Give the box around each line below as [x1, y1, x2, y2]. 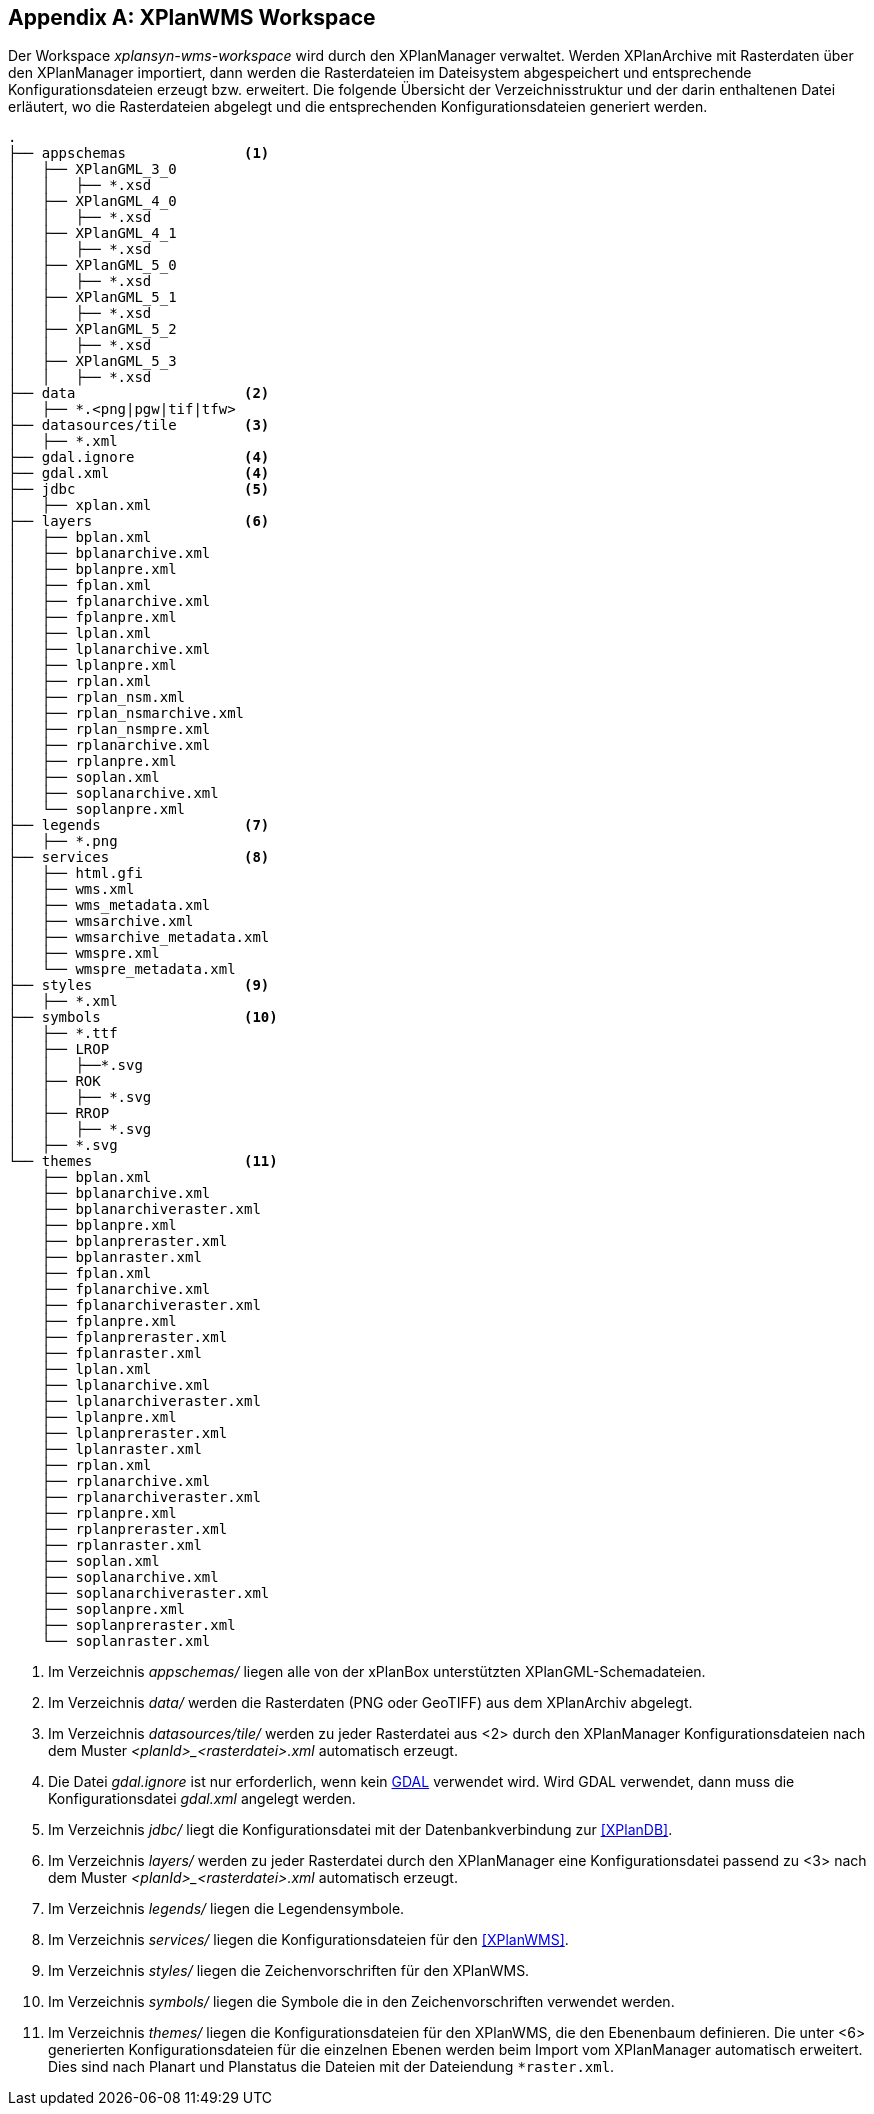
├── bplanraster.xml [41, 1249, 202, 1266]
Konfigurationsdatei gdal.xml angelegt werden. [48, 1790, 356, 1808]
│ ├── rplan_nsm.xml [8, 689, 186, 706]
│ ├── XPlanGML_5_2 [8, 321, 177, 338]
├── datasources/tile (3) [8, 417, 270, 434]
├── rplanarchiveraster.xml [41, 1489, 261, 1506]
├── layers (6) [8, 513, 270, 530]
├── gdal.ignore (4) [8, 449, 270, 466]
